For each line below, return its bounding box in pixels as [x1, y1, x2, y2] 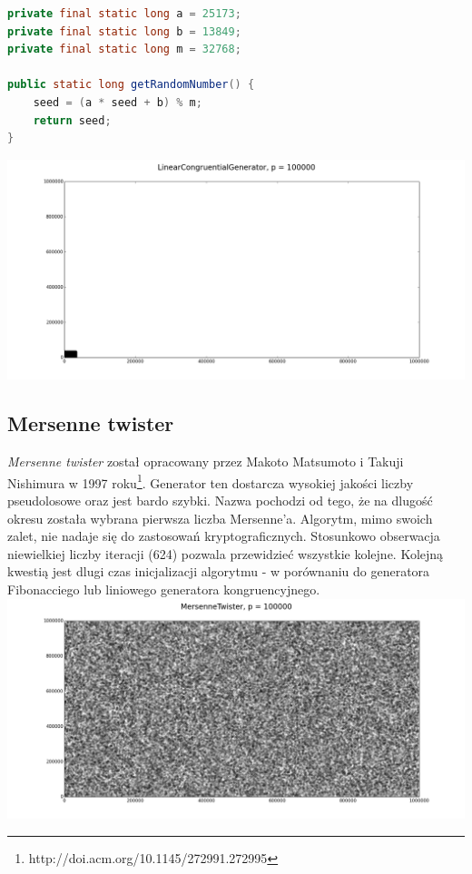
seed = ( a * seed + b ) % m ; [33, 95, 202, 109]
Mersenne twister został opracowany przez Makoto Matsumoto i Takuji [7, 452, 404, 471]
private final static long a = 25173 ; [7, 7, 241, 20]
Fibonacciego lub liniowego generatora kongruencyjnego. [7, 580, 320, 598]
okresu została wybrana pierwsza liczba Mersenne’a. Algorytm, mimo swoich [7, 508, 433, 527]
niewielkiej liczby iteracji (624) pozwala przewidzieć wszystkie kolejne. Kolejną [7, 544, 444, 563]
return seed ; [33, 113, 112, 127]
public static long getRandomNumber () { [7, 78, 255, 92]
